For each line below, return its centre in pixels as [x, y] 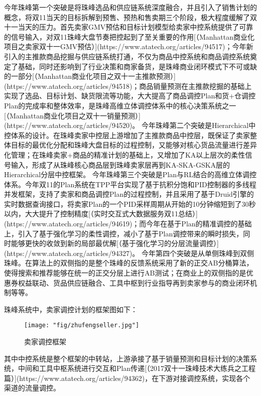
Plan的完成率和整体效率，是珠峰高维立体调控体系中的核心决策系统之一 [120, 105]
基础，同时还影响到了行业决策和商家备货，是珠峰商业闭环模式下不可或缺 [137, 66]
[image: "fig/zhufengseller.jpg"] [82, 325]
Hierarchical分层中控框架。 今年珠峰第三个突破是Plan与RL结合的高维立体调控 [130, 174]
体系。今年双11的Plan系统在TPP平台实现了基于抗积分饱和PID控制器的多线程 [130, 184]
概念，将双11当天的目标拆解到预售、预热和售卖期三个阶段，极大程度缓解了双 [130, 17]
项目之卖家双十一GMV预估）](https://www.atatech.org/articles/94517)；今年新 [129, 46]
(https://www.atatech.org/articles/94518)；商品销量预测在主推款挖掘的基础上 [128, 86]
